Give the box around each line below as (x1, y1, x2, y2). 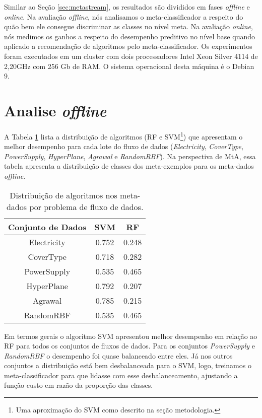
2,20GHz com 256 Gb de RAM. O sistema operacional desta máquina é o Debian (4, 60, 254, 71)
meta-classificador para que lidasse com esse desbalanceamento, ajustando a (4, 370, 238, 380)
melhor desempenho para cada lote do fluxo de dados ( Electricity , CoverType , (4, 141, 243, 152)
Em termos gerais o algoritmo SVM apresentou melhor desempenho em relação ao (4, 330, 257, 341)
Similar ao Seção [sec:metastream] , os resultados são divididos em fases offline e (4, 2, 250, 12)
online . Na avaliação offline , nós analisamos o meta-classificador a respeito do (4, 11, 243, 22)
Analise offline (4, 100, 107, 121)
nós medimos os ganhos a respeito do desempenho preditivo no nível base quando (4, 31, 255, 41)
